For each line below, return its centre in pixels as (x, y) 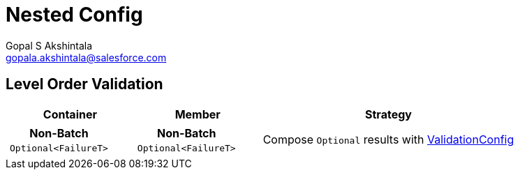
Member (198, 114)
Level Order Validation (84, 84)
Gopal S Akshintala (49, 45)
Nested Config (74, 15)
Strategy (388, 114)
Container (70, 114)
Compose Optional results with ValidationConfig (388, 140)
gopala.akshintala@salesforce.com (86, 57)
